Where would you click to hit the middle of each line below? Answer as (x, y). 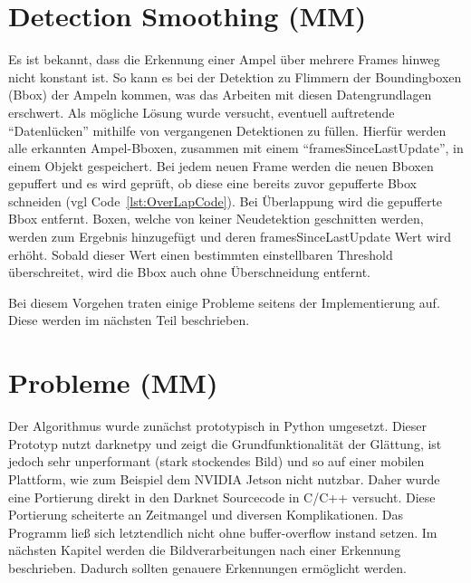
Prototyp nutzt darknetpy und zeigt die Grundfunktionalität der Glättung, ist (225, 443)
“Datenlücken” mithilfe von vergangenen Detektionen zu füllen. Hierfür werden (227, 130)
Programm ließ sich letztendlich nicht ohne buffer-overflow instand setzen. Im (223, 532)
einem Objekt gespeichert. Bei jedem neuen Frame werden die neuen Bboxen (221, 165)
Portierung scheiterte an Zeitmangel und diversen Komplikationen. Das (206, 515)
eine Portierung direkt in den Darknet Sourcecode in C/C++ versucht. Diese (222, 497)
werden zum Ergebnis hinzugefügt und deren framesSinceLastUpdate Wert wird (230, 237)
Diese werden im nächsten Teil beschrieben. (129, 320)
